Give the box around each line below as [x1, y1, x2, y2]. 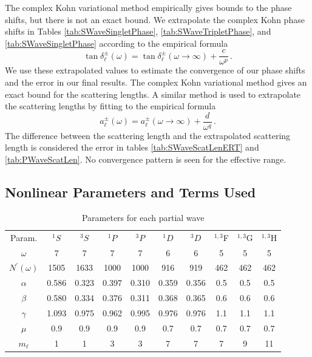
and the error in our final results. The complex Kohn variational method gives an [5, 76, 307, 89]
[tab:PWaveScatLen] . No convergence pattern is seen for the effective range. [5, 153, 287, 166]
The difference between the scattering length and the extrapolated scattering [5, 129, 291, 141]
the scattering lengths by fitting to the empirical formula [5, 100, 216, 112]
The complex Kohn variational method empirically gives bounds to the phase [5, 1, 292, 13]
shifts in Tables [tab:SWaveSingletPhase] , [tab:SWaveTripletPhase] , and [5, 25, 271, 38]
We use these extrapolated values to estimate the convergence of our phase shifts [5, 64, 305, 76]
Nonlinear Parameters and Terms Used [5, 183, 256, 202]
